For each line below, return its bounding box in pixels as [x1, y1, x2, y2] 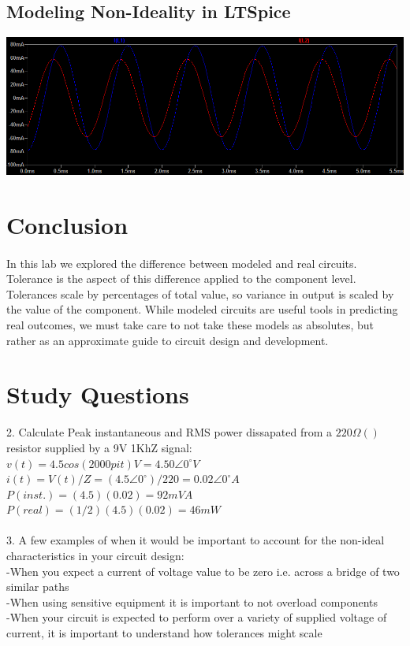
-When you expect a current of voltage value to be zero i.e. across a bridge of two [6, 562, 400, 579]
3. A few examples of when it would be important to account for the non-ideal [6, 532, 385, 548]
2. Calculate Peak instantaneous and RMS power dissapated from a [6, 424, 332, 440]
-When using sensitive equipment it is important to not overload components [6, 593, 378, 610]
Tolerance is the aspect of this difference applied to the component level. [6, 270, 356, 287]
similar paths [6, 578, 69, 595]
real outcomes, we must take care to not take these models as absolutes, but [6, 317, 375, 333]
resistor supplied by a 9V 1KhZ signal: [6, 439, 192, 455]
